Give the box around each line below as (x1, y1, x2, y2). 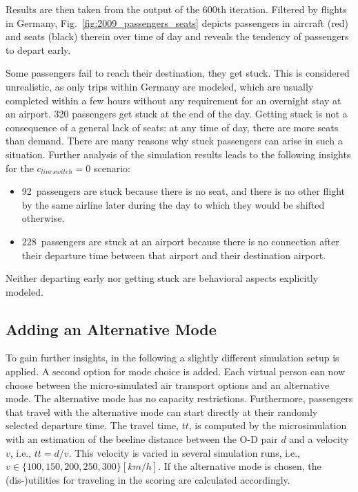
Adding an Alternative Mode (6, 318, 217, 339)
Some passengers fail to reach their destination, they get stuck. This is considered (6, 66, 350, 80)
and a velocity (289, 432, 349, 446)
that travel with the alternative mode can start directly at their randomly (6, 404, 318, 419)
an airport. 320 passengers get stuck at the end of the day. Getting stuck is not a (6, 106, 348, 121)
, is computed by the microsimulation (188, 418, 347, 433)
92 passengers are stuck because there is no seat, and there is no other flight (21, 184, 345, 198)
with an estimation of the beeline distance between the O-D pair (6, 432, 278, 446)
